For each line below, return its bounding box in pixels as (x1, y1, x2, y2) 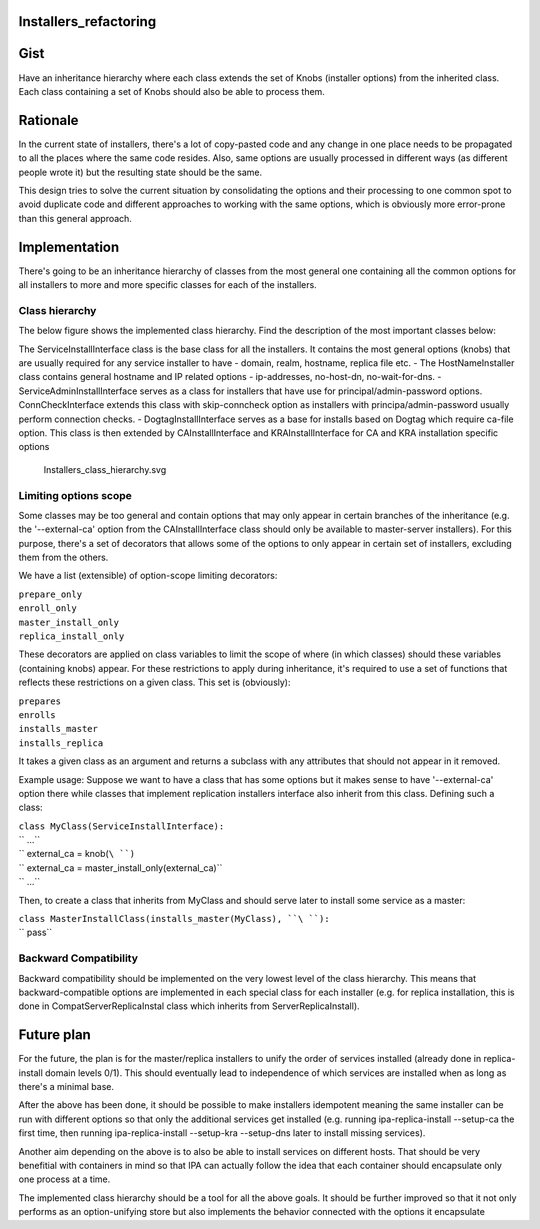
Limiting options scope (18, 488, 132, 502)
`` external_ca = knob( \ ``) (18, 848, 136, 860)
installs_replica (18, 737, 104, 749)
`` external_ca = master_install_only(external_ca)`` (18, 861, 223, 874)
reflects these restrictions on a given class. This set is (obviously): (18, 676, 291, 689)
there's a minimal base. (18, 1081, 115, 1093)
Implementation (18, 238, 120, 255)
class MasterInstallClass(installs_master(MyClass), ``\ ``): (18, 913, 330, 925)
